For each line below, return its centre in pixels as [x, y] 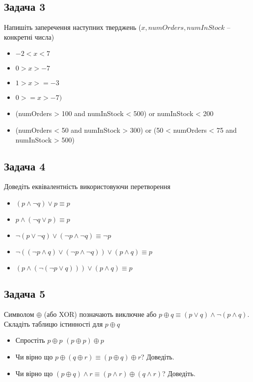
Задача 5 [25, 294]
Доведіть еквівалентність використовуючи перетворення [87, 186]
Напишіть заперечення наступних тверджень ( [73, 27]
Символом [19, 314]
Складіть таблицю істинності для [53, 323]
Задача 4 [25, 166]
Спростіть [30, 340]
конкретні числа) [29, 36]
